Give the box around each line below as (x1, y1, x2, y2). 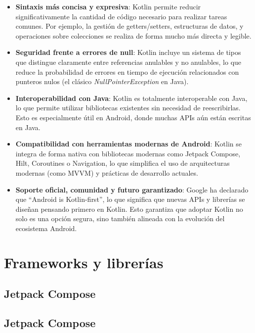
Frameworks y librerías (4, 252, 164, 272)
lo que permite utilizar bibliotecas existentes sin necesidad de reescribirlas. (15, 102, 241, 113)
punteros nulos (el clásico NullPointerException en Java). (15, 76, 189, 87)
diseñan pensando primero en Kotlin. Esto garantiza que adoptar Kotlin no (15, 203, 243, 214)
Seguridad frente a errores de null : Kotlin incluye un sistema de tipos (15, 47, 241, 57)
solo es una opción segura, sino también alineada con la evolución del (15, 213, 225, 224)
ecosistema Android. (15, 223, 77, 233)
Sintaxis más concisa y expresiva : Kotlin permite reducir (15, 1, 201, 11)
